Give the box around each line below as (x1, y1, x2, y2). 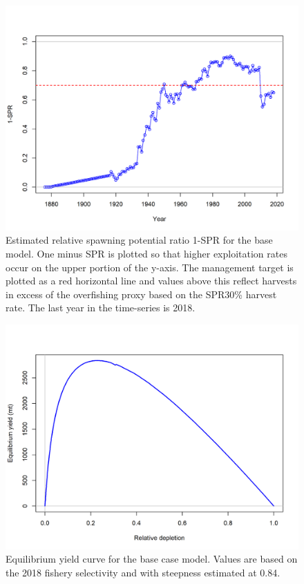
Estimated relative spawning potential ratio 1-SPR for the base (6, 233, 273, 247)
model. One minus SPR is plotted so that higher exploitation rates (6, 246, 287, 261)
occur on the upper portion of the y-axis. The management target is (6, 260, 294, 274)
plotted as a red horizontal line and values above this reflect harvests (6, 273, 297, 288)
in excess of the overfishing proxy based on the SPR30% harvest (6, 286, 277, 301)
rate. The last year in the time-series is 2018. (6, 300, 196, 315)
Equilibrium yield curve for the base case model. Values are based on (6, 552, 298, 566)
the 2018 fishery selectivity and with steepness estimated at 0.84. (6, 565, 281, 580)
